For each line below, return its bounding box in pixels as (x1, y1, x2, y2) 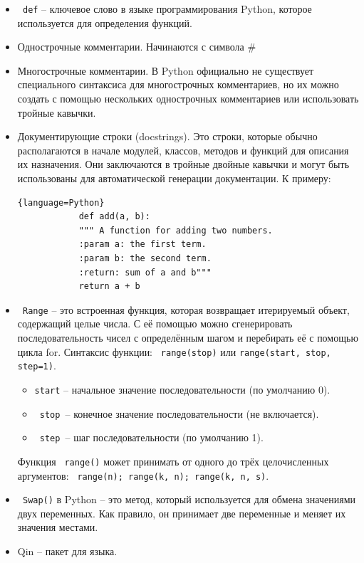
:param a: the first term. (78, 239, 207, 250)
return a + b (78, 281, 140, 292)
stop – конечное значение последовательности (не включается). (39, 406, 319, 421)
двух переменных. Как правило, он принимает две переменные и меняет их (17, 505, 346, 520)
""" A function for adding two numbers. (78, 225, 273, 236)
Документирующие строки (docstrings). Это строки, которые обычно (17, 129, 318, 144)
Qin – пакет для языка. (17, 544, 118, 559)
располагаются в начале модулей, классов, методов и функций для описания (17, 142, 349, 157)
